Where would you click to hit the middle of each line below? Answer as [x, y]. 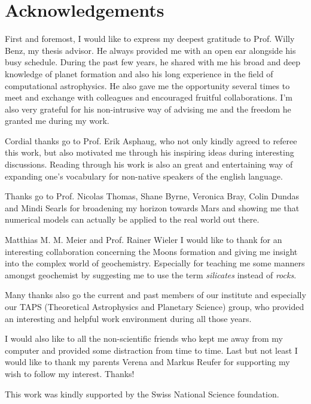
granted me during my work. [57, 121]
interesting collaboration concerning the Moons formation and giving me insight [151, 251]
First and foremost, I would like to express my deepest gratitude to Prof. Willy [150, 39]
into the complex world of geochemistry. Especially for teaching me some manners [155, 263]
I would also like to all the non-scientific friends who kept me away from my [144, 338]
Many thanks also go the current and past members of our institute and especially [155, 295]
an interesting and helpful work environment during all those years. [128, 318]
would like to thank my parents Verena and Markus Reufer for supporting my [147, 362]
